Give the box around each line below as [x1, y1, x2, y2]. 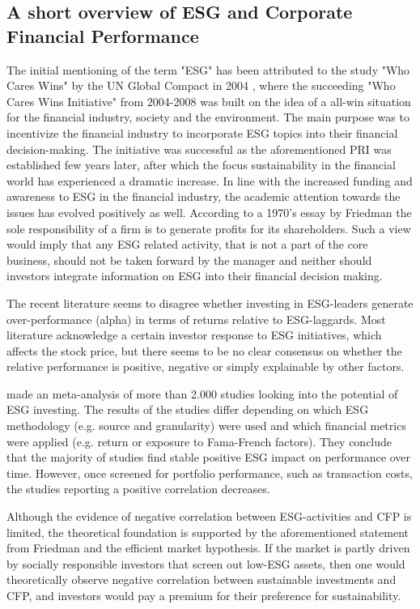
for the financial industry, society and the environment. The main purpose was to [6, 109, 409, 126]
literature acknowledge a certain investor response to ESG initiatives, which [6, 326, 382, 343]
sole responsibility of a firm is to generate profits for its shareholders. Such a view [6, 219, 411, 236]
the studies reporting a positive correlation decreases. [6, 480, 270, 497]
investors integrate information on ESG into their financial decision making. [6, 267, 383, 284]
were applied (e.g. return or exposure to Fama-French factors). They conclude [6, 432, 392, 449]
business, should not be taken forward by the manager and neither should [6, 251, 372, 268]
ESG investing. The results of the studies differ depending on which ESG [6, 401, 369, 418]
